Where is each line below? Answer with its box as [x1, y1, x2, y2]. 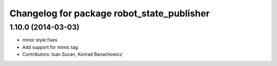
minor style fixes [22, 37, 57, 43]
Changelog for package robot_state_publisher [9, 8, 210, 19]
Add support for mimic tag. [22, 44, 80, 50]
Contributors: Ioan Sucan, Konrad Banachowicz [22, 51, 123, 57]
